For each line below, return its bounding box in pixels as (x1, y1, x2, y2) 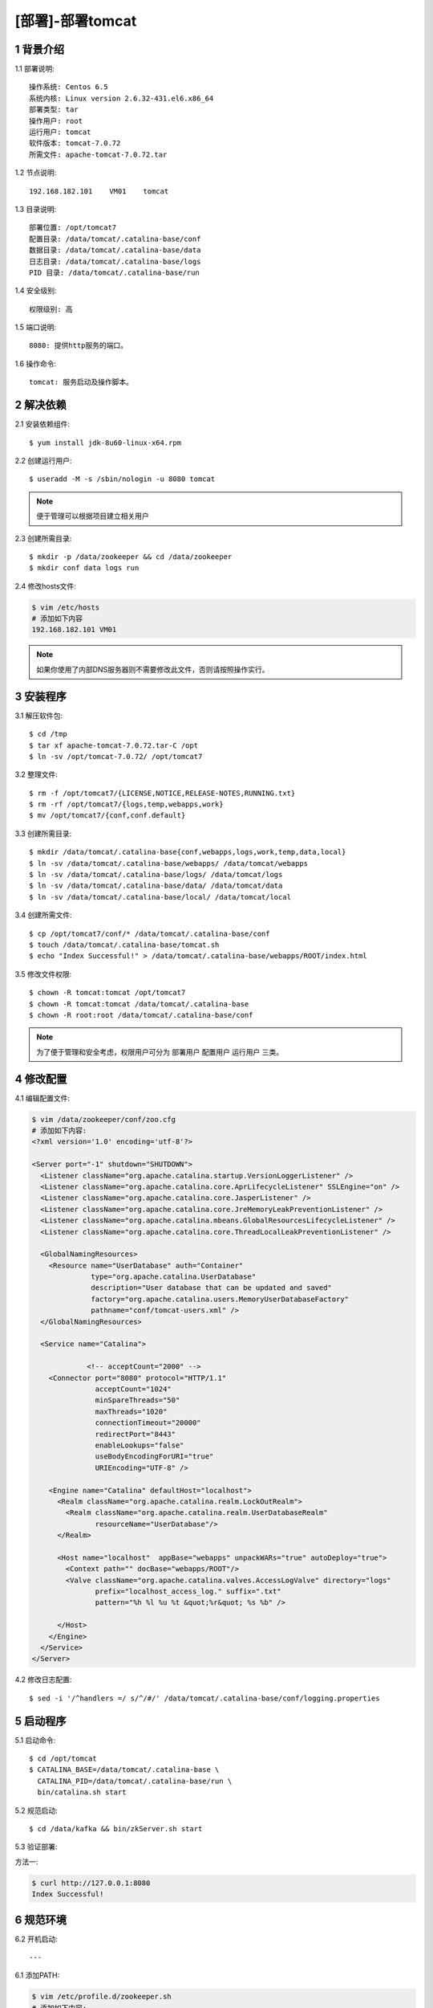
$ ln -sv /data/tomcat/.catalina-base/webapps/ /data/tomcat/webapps (29, 859, 309, 867)
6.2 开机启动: (14, 1934, 58, 1944)
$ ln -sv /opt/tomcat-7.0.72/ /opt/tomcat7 (29, 752, 203, 761)
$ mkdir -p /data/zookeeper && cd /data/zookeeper (29, 552, 233, 561)
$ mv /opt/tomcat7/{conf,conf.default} (29, 811, 186, 820)
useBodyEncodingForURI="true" (95, 1452, 214, 1461)
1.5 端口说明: (14, 322, 56, 333)
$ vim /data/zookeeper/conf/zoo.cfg (31, 1115, 176, 1124)
